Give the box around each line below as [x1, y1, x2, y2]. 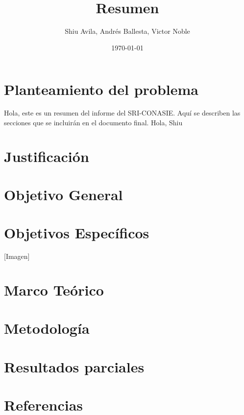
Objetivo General [4, 184, 123, 204]
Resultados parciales [4, 356, 145, 376]
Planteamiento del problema [4, 79, 198, 99]
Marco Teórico [4, 280, 104, 300]
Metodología [4, 318, 90, 338]
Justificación [4, 146, 89, 166]
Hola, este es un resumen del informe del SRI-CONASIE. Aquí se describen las [4, 108, 241, 118]
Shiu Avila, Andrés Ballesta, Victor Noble [65, 26, 190, 36]
